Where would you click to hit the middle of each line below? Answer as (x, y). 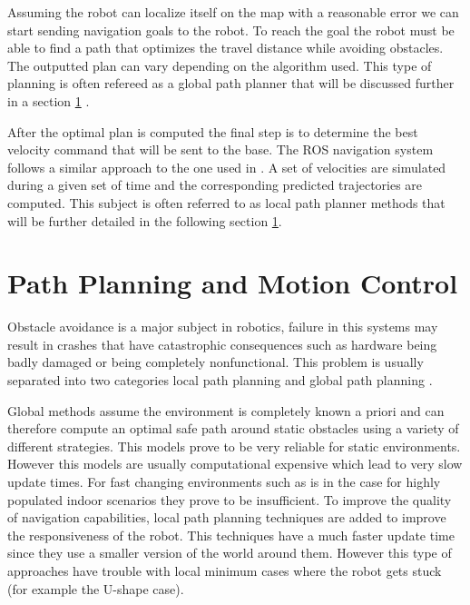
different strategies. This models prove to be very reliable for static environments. (234, 446)
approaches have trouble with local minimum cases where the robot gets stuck (225, 570)
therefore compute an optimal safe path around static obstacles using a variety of (233, 428)
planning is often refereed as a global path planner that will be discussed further (231, 83)
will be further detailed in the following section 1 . (145, 220)
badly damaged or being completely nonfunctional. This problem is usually (215, 362)
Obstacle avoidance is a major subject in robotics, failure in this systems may (223, 327)
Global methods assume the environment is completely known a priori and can (226, 410)
